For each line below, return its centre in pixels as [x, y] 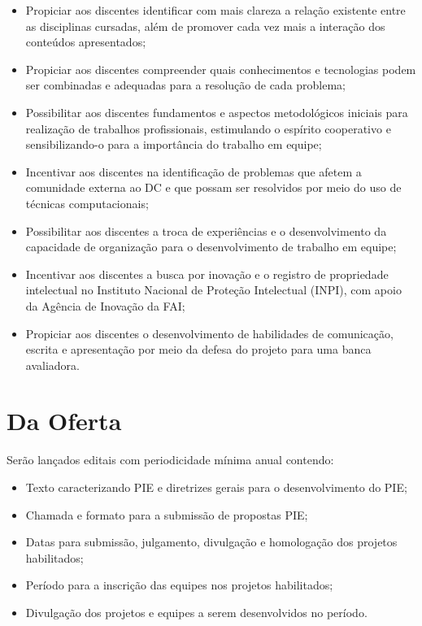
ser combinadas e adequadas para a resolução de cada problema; [186, 85]
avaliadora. [52, 365]
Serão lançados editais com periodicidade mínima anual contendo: [170, 460]
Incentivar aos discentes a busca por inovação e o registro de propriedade [207, 274]
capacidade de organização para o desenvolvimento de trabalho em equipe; [211, 247]
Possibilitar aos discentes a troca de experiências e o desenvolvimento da [206, 230]
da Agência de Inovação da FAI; [105, 305]
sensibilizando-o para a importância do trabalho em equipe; [174, 144]
